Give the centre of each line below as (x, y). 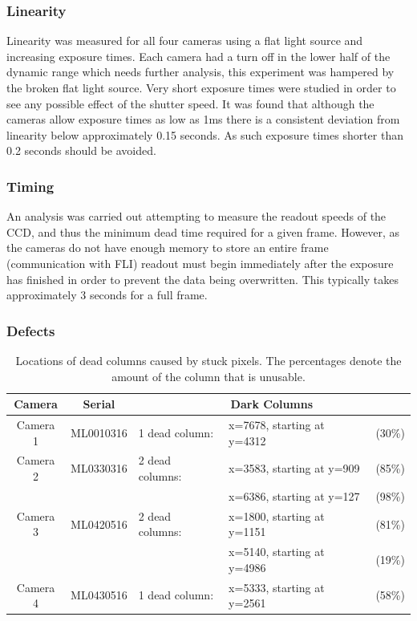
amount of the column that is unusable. (208, 376)
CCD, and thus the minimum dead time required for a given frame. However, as (203, 231)
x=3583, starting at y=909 (294, 468)
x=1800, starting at (277, 515)
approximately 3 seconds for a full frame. (107, 295)
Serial (99, 404)
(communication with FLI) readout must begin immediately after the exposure (200, 263)
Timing (30, 186)
